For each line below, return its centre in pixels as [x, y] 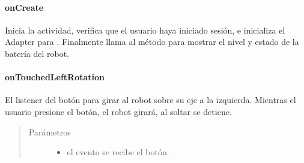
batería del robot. [37, 53]
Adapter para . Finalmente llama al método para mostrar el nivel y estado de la [152, 42]
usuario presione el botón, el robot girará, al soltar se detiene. [118, 111]
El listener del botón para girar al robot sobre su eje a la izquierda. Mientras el [150, 100]
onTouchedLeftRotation [55, 77]
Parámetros [50, 132]
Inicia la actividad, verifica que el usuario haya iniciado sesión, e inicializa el [145, 30]
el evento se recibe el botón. [118, 152]
